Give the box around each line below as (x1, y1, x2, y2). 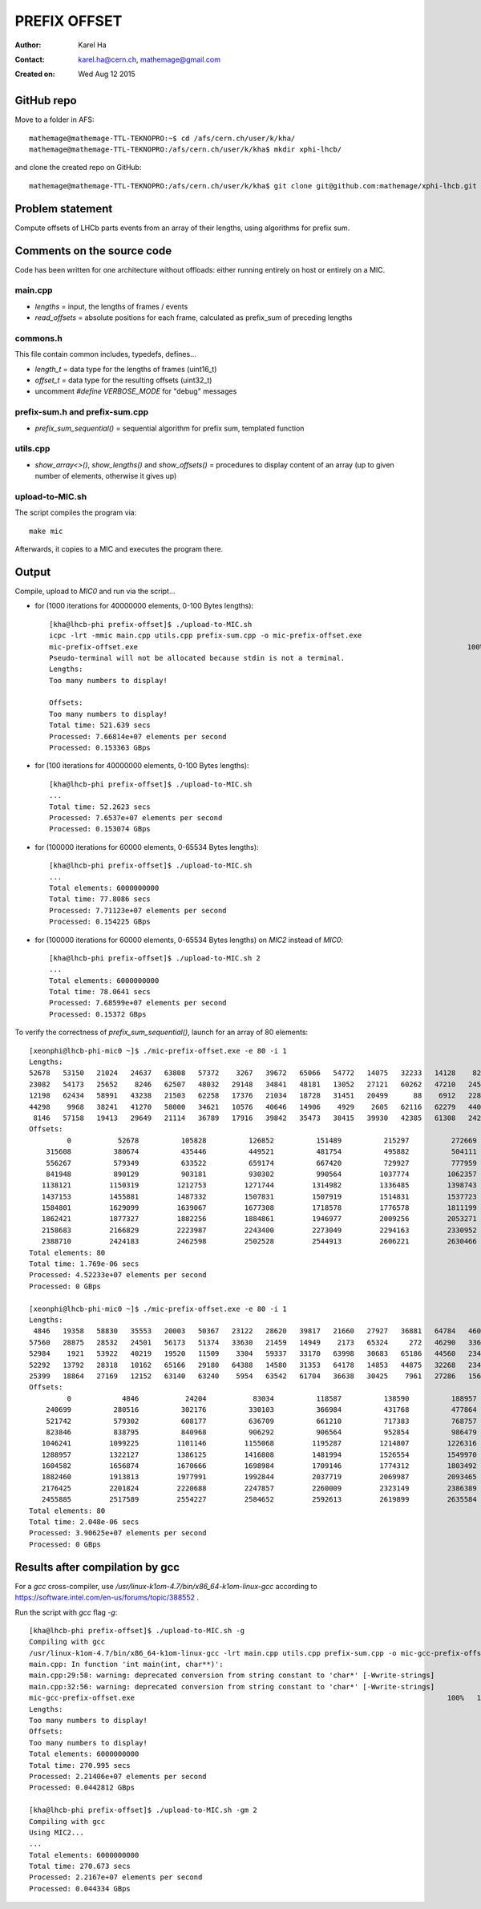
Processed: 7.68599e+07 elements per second (49, 998, 228, 1008)
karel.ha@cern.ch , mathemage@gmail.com (78, 55, 220, 64)
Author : (14, 40, 42, 50)
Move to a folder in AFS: (14, 115, 95, 124)
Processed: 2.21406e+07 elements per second (29, 1772, 208, 1781)
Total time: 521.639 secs (49, 721, 152, 730)
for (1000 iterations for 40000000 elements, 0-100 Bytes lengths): (34, 601, 254, 611)
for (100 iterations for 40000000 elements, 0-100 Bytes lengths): (34, 761, 249, 770)
